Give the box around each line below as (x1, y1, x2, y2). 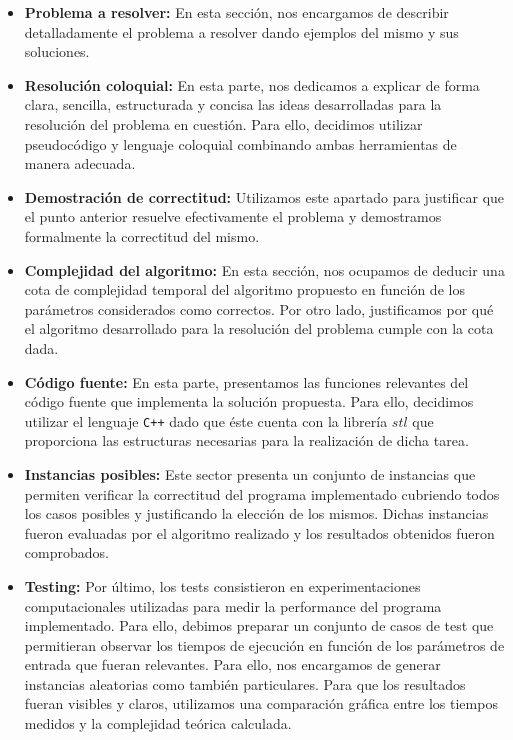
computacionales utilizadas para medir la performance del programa (24, 595, 442, 616)
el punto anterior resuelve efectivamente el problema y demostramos (24, 206, 442, 227)
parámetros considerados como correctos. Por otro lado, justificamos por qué (24, 298, 494, 319)
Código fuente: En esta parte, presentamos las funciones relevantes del (24, 371, 469, 392)
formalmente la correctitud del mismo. (24, 225, 260, 246)
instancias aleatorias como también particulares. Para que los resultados (24, 673, 466, 694)
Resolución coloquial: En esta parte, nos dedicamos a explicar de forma (24, 74, 480, 95)
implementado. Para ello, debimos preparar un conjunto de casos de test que (24, 615, 494, 636)
